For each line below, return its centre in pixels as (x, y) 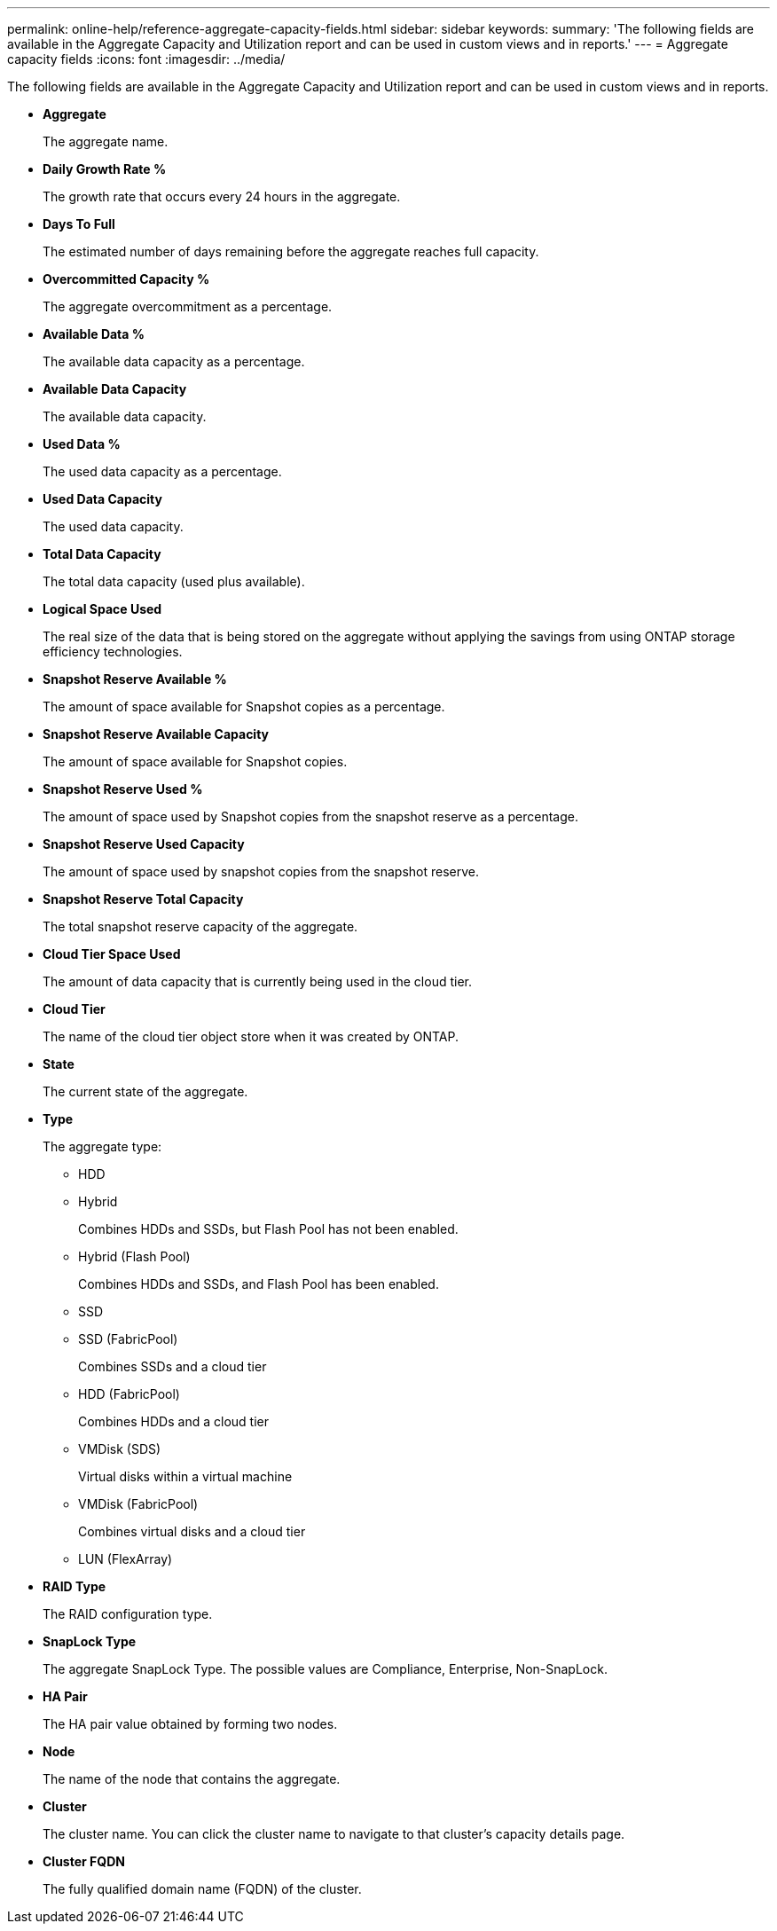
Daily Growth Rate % (105, 169)
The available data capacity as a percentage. (174, 361)
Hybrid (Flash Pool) (134, 1256)
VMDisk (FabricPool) (138, 1504)
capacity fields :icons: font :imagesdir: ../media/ (146, 59)
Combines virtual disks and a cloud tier (192, 1531)
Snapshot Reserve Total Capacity (143, 899)
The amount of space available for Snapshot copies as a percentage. (244, 706)
